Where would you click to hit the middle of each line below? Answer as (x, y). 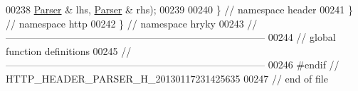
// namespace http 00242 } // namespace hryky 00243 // (132, 23)
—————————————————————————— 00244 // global (171, 37)
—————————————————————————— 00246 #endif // (173, 65)
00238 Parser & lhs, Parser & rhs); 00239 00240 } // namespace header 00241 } (179, 9)
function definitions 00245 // (69, 50)
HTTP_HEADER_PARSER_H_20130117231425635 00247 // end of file (167, 78)
